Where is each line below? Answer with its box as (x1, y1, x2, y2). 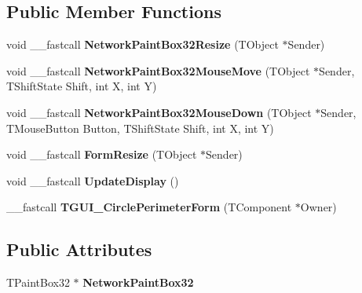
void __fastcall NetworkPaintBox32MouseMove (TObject (6, 62, 310, 79)
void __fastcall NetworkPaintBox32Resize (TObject (6, 36, 279, 53)
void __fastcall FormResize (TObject (6, 146, 197, 163)
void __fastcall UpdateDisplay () (6, 172, 179, 189)
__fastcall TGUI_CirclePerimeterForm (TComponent (6, 199, 292, 215)
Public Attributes (6, 237, 152, 262)
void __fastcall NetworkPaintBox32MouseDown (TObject (6, 104, 312, 120)
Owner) (300, 199, 337, 215)
